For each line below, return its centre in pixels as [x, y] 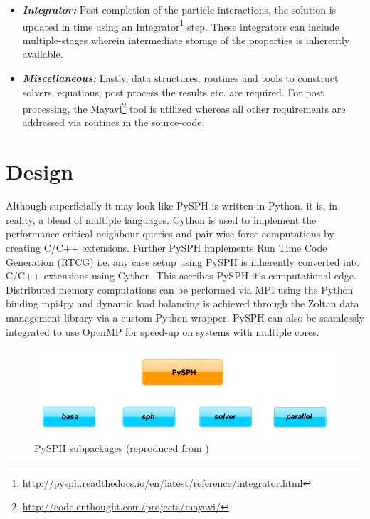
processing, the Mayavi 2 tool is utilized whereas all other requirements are [184, 107]
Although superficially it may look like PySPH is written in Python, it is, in [172, 206]
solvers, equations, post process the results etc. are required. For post [173, 92]
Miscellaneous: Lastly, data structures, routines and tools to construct [180, 78]
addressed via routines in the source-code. [113, 122]
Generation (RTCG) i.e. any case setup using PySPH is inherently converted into [183, 261]
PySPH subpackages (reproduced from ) [122, 448]
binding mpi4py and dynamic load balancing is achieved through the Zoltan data [183, 303]
